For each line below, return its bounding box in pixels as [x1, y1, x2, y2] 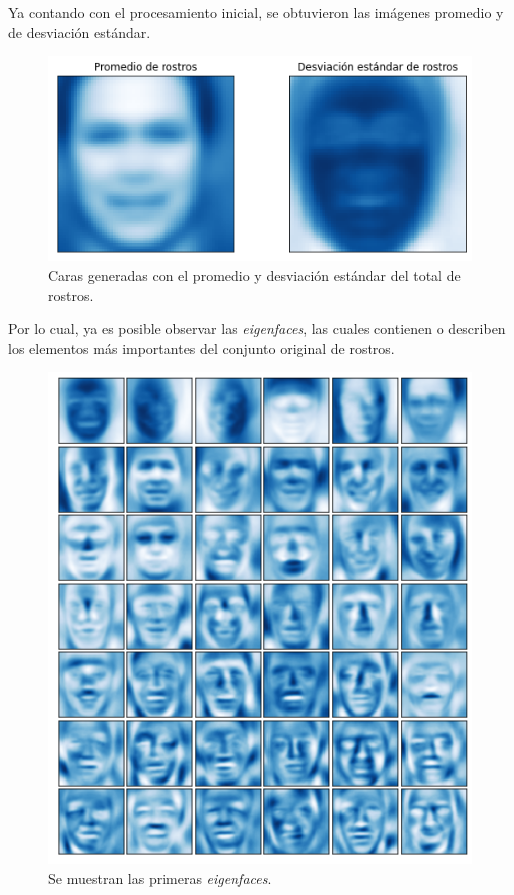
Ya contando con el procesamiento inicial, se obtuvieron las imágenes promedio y [8, 2, 504, 22]
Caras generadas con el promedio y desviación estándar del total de [48, 264, 461, 285]
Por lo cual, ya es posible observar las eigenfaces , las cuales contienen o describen [8, 318, 506, 339]
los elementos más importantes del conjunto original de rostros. [8, 337, 395, 358]
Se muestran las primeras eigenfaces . [48, 867, 272, 888]
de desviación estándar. [8, 21, 151, 42]
